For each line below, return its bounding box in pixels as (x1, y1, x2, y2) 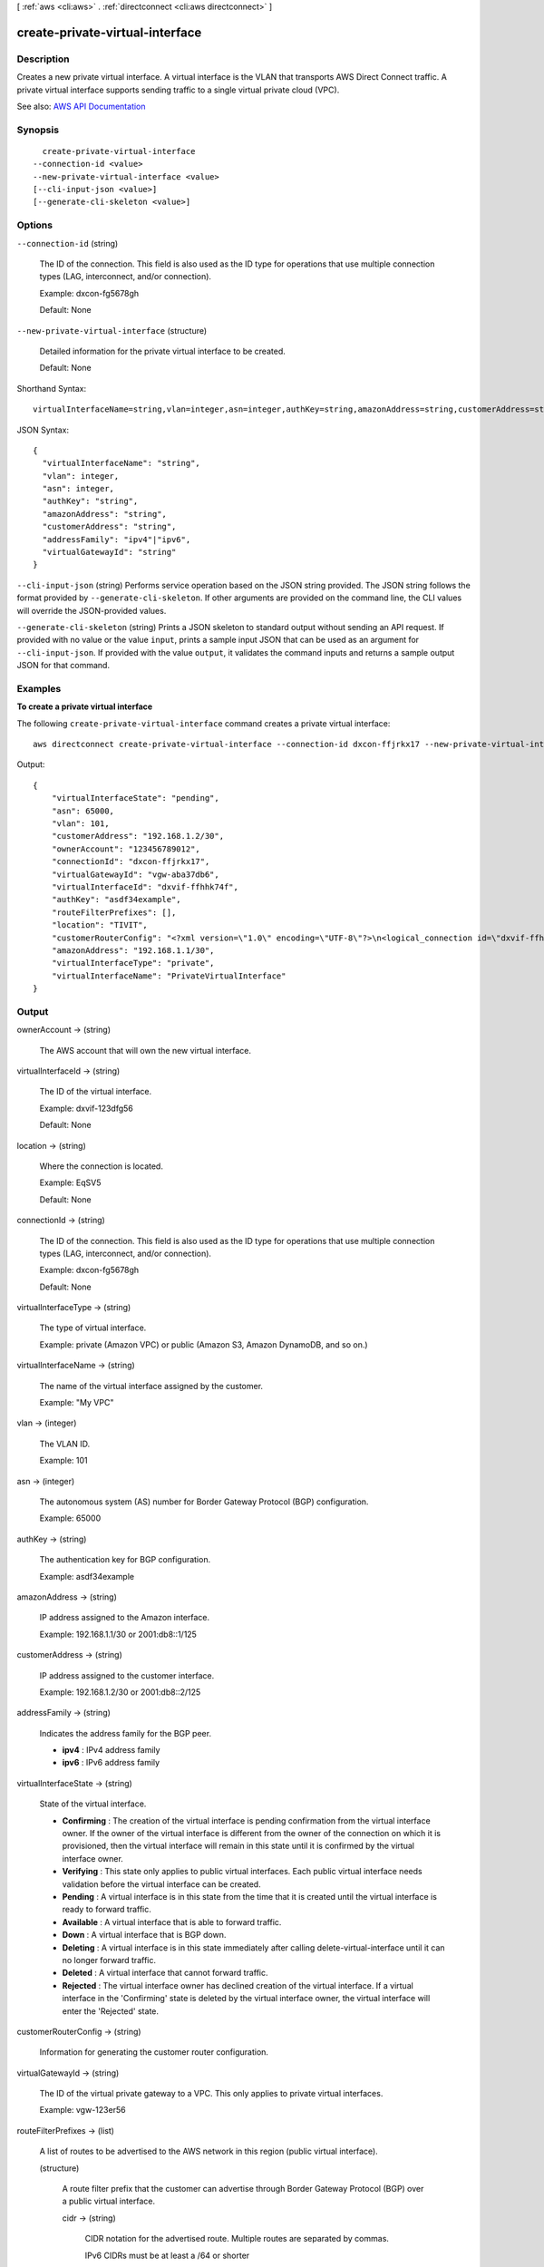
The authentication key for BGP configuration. (39, 1554, 211, 1565)
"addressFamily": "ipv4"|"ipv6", (42, 534, 191, 544)
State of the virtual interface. (39, 1798, 147, 1809)
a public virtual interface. (62, 2195, 156, 2207)
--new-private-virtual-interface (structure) (16, 325, 208, 336)
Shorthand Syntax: (16, 383, 86, 394)
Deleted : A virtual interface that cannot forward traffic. (62, 1968, 268, 1979)
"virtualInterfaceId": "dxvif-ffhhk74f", (51, 881, 239, 892)
